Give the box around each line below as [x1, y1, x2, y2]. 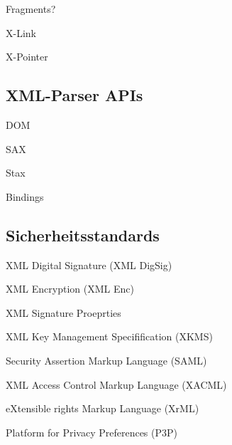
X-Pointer [6, 49, 48, 64]
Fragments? [6, 1, 56, 16]
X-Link [6, 25, 36, 40]
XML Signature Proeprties [6, 305, 121, 320]
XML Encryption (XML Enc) [6, 281, 134, 296]
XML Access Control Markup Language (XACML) [6, 377, 227, 392]
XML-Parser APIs [6, 84, 143, 106]
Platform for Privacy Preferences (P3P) [6, 424, 177, 439]
